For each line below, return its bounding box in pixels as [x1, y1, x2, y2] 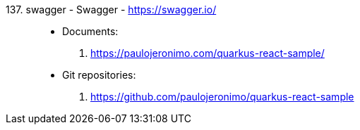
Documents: [62, 25, 119, 37]
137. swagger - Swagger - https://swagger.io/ [6, 4, 217, 15]
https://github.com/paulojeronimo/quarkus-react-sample [90, 91, 354, 103]
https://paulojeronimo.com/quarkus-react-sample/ [90, 47, 325, 59]
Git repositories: [62, 69, 136, 81]
